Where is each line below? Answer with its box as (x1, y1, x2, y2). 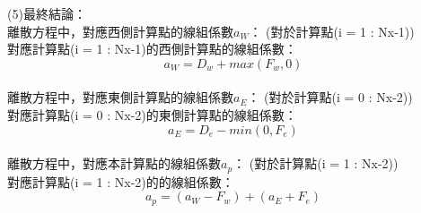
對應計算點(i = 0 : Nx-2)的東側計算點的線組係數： (7, 105, 297, 124)
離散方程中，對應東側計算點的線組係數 (7, 88, 233, 106)
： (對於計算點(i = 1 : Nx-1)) (249, 21, 415, 40)
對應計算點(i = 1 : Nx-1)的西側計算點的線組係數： (7, 39, 297, 58)
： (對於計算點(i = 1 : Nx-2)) (232, 154, 399, 173)
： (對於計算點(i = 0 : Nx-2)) (247, 88, 413, 106)
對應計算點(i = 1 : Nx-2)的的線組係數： (7, 172, 234, 191)
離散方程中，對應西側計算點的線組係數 (7, 21, 233, 40)
